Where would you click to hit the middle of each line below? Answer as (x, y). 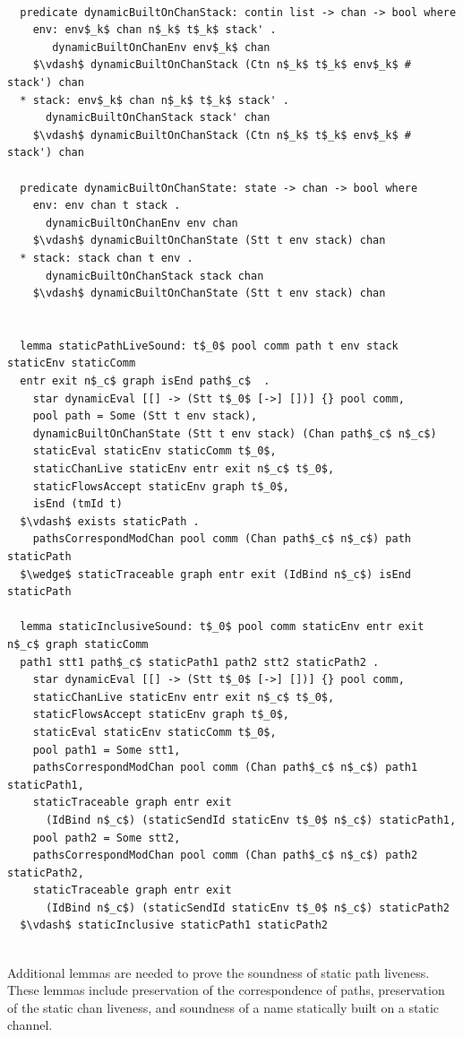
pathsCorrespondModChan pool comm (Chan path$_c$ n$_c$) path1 (225, 768)
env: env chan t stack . (107, 206)
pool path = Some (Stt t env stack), (145, 416)
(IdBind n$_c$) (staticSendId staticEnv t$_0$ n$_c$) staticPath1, (251, 820)
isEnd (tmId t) (77, 504)
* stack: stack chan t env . (107, 258)
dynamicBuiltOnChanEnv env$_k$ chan (161, 47)
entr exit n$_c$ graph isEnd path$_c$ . (145, 381)
